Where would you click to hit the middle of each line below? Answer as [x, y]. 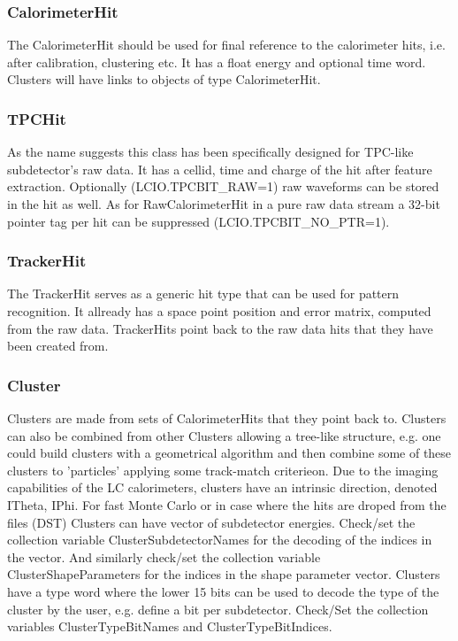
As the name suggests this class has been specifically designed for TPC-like [210, 152]
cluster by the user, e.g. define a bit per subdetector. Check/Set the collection [218, 609]
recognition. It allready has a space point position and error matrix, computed [219, 311]
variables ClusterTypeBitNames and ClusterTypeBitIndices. [170, 626]
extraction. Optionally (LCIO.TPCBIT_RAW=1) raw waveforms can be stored [223, 186]
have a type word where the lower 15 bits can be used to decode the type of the [223, 591]
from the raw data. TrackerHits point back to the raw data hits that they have [220, 328]
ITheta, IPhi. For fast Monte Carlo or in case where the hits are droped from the [227, 504]
